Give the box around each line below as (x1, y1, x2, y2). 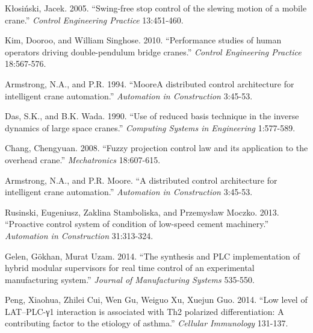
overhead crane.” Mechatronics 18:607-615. (5, 153, 161, 166)
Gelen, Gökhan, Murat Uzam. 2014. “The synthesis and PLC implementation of (5, 249, 300, 262)
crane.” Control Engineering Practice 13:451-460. (5, 13, 184, 26)
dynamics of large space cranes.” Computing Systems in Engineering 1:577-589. (5, 121, 296, 134)
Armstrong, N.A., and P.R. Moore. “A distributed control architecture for (5, 173, 277, 186)
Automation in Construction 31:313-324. (5, 229, 153, 241)
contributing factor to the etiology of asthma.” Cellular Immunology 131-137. (5, 317, 288, 329)
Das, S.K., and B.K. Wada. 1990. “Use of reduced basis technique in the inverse (5, 110, 299, 122)
